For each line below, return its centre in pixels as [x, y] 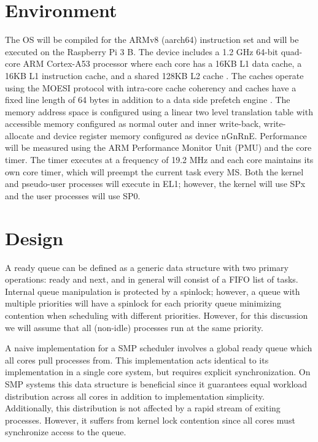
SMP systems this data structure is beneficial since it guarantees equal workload [156, 383]
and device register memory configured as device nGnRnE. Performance [172, 135]
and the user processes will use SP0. [73, 195]
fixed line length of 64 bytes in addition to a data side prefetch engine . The [148, 100]
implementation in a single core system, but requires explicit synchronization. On [158, 372]
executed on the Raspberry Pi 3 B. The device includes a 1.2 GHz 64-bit [142, 51]
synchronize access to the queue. [66, 432]
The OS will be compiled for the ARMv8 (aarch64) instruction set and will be [152, 40]
